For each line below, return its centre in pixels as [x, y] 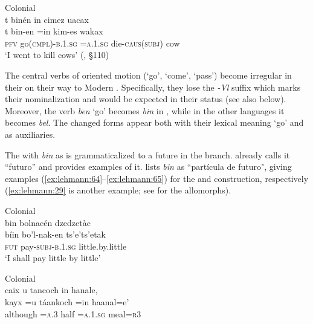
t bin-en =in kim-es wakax [54, 31]
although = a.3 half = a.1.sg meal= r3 [73, 313]
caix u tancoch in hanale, [51, 290]
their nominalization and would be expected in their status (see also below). [146, 99]
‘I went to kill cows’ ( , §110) [57, 55]
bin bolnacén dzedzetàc [48, 222]
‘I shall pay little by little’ [53, 258]
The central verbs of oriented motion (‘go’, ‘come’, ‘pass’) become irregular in [148, 75]
